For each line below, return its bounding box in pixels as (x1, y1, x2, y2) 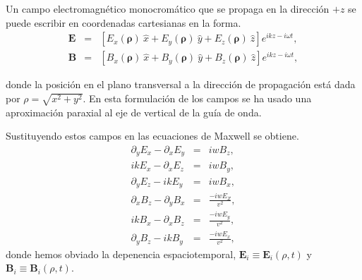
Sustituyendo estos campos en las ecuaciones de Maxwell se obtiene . (6, 128, 299, 143)
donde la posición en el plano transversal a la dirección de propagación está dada (6, 77, 356, 92)
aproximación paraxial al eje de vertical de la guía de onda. (6, 104, 262, 119)
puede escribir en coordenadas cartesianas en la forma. (6, 15, 241, 30)
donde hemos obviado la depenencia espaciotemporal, (6, 246, 236, 261)
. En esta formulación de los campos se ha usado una (83, 90, 312, 105)
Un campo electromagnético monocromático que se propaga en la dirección (6, 1, 330, 16)
